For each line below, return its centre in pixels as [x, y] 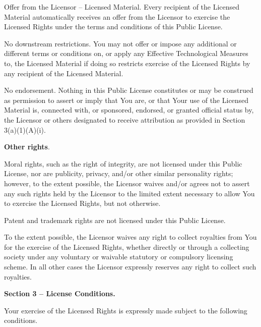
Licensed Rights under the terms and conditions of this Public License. [113, 26]
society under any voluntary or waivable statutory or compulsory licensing [119, 257]
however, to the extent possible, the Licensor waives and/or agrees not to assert [127, 183]
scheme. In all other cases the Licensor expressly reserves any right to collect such [130, 267]
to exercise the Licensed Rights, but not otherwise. [82, 203]
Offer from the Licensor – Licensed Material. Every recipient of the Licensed [122, 7]
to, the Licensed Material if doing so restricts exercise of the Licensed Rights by [127, 63]
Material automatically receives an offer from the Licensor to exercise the [117, 16]
